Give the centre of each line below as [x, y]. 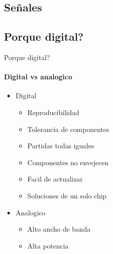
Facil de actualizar [55, 179]
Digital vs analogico [38, 77]
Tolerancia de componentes [68, 129]
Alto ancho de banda [59, 229]
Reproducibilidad [53, 112]
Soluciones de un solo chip [67, 195]
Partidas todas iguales [61, 146]
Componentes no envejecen [68, 162]
